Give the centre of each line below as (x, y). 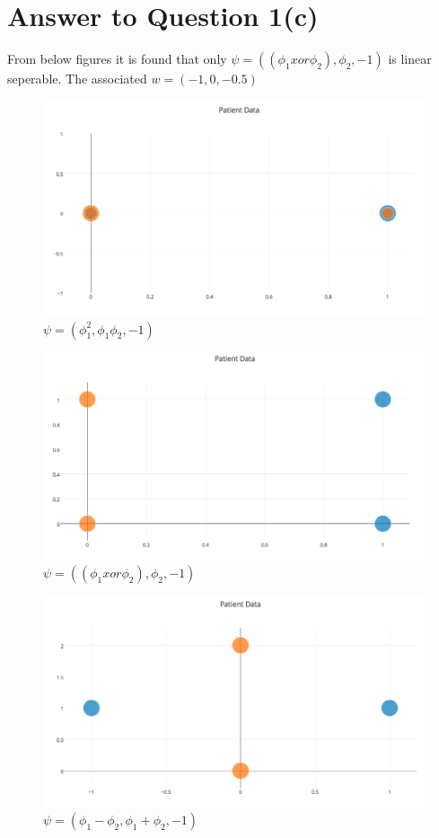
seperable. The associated (77, 79)
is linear (410, 59)
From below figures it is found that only (117, 59)
